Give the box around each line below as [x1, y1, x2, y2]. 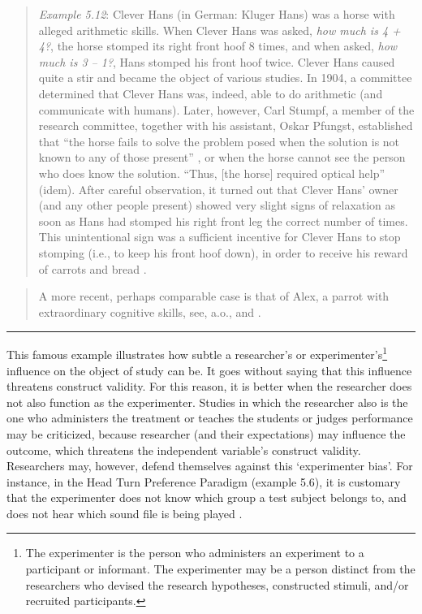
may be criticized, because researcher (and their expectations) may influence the [6, 425, 406, 442]
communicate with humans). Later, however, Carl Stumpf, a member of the [38, 101, 415, 118]
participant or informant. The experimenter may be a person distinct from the [25, 560, 416, 577]
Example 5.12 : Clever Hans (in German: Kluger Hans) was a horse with [38, 6, 395, 22]
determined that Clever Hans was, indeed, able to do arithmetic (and [38, 84, 383, 102]
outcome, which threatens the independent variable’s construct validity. [6, 441, 361, 458]
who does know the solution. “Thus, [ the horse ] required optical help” [38, 164, 385, 181]
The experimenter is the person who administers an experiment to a [25, 544, 364, 561]
